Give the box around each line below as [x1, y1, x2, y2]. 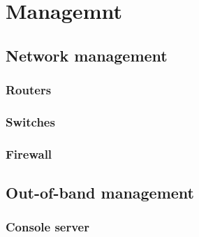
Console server [6, 218, 89, 236]
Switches [6, 113, 55, 130]
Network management [6, 44, 168, 66]
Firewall [6, 145, 52, 162]
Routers [6, 81, 52, 99]
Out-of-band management [6, 182, 194, 203]
